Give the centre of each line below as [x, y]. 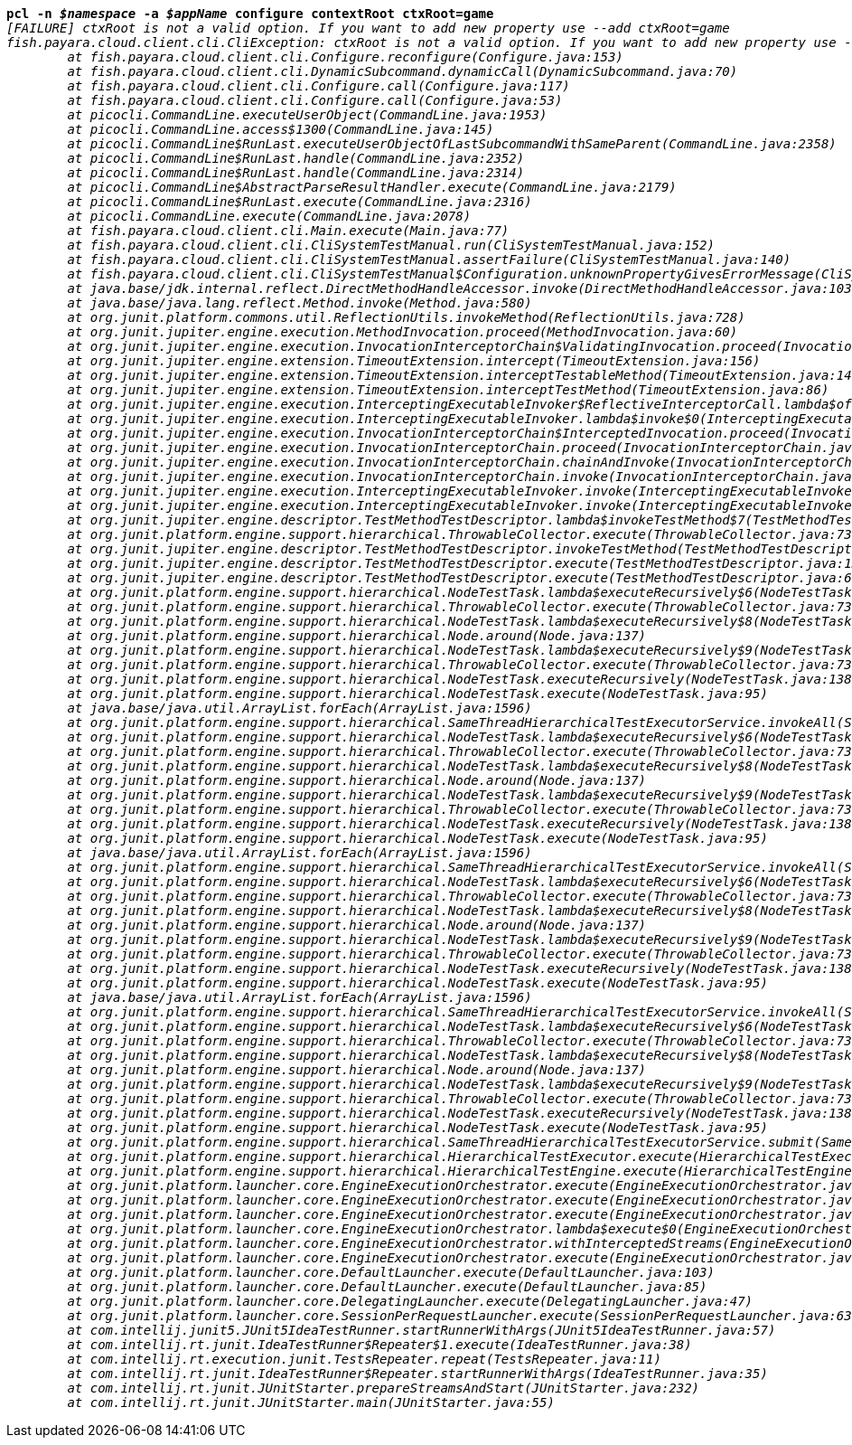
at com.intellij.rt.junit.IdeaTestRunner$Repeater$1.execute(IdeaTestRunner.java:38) [379, 1345]
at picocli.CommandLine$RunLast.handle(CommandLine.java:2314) [296, 173]
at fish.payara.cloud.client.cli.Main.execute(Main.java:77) [288, 231]
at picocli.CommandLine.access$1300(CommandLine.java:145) [281, 129]
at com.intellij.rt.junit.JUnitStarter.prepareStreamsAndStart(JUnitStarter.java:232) [384, 1388]
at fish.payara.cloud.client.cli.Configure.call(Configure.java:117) [318, 86]
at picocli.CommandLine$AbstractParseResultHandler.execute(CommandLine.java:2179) [372, 187]
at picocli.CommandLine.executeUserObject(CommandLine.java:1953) [307, 115]
